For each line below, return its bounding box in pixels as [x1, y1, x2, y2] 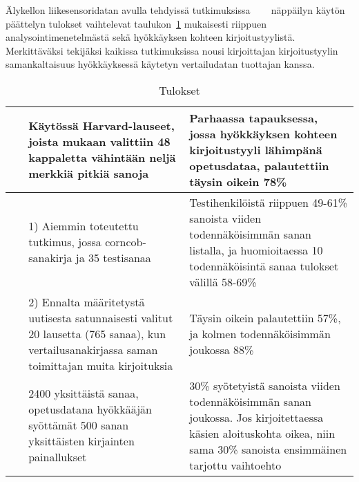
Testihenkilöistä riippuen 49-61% [189, 194, 347, 210]
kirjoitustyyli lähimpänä [189, 141, 322, 158]
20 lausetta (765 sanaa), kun [28, 325, 166, 342]
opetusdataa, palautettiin [189, 157, 329, 174]
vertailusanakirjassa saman [28, 341, 158, 358]
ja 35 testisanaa [75, 250, 151, 266]
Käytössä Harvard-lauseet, [28, 118, 175, 134]
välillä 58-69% [189, 273, 257, 290]
